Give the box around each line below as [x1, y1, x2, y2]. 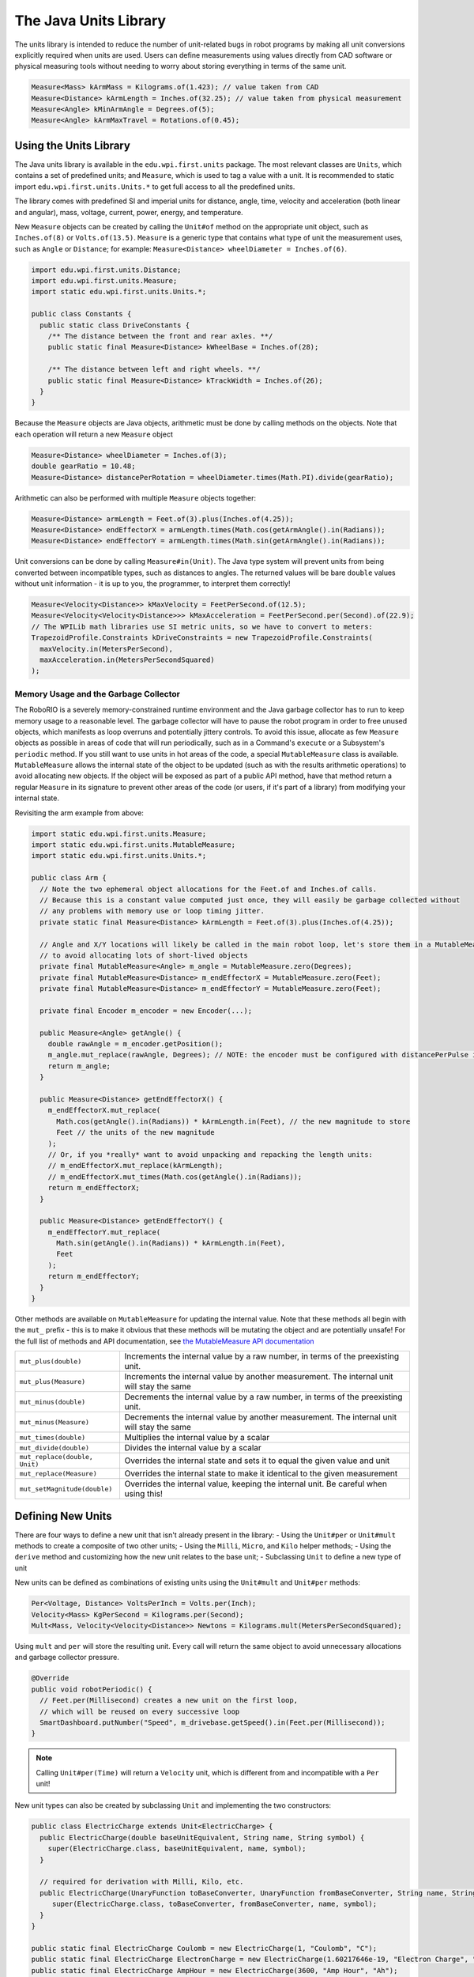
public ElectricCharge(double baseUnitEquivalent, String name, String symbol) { [39, 1833, 365, 1842]
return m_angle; [47, 1061, 111, 1071]
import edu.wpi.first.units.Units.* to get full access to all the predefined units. [14, 182, 295, 191]
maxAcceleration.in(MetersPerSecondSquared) [39, 655, 215, 664]
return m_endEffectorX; [47, 1183, 140, 1193]
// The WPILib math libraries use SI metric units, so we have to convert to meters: [31, 622, 373, 631]
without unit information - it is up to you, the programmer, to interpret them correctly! [14, 579, 291, 588]
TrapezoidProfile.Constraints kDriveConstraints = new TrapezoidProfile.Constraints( [31, 633, 373, 642]
